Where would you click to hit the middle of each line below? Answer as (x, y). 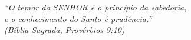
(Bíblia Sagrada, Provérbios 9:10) (65, 30)
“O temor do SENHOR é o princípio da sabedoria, (95, 7)
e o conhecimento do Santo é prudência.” (78, 18)
